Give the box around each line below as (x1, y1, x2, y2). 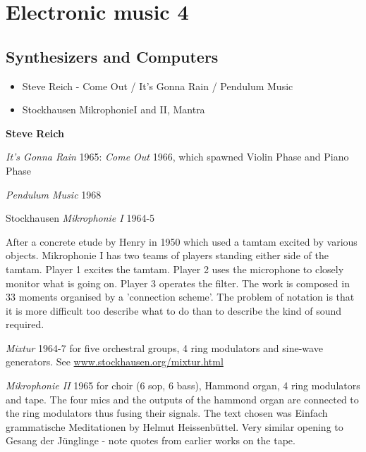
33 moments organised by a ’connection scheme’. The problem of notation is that (6, 289, 355, 304)
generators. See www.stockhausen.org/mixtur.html (6, 354, 224, 369)
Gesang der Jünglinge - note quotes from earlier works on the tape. (6, 433, 295, 448)
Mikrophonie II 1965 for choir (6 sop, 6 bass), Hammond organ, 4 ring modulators (6, 378, 360, 393)
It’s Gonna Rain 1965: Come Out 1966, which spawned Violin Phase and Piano (6, 149, 349, 164)
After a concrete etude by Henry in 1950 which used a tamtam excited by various (6, 234, 358, 249)
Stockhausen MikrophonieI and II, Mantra (22, 102, 205, 117)
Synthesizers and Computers (6, 45, 219, 67)
